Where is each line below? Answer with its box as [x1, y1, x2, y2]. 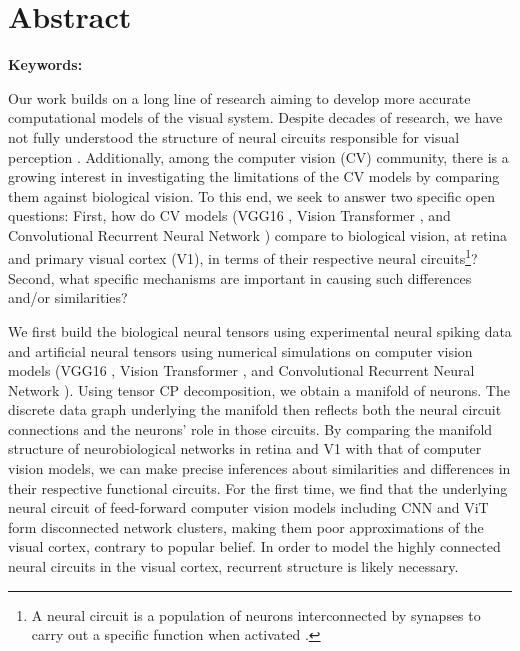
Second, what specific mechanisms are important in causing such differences [8, 267, 472, 288]
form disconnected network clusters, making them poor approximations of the [8, 516, 484, 537]
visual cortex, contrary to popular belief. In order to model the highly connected [8, 536, 501, 557]
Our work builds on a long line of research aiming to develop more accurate [8, 87, 471, 108]
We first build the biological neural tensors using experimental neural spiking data [8, 320, 512, 341]
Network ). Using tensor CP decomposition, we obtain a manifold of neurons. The [8, 379, 510, 400]
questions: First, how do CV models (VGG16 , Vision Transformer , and [8, 205, 451, 226]
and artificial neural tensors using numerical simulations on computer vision [8, 340, 473, 361]
